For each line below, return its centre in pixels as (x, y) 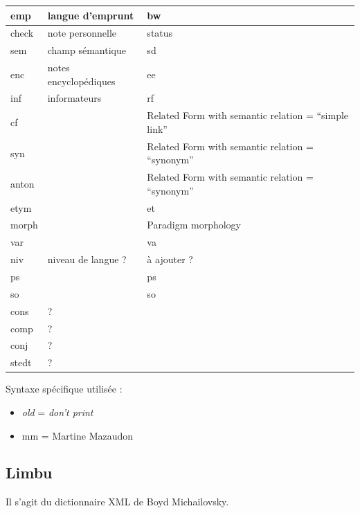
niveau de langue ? (87, 259)
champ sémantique (87, 50)
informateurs (74, 98)
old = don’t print (57, 412)
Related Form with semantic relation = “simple (248, 115)
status (160, 33)
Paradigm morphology (194, 225)
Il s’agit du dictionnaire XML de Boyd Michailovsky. (117, 502)
